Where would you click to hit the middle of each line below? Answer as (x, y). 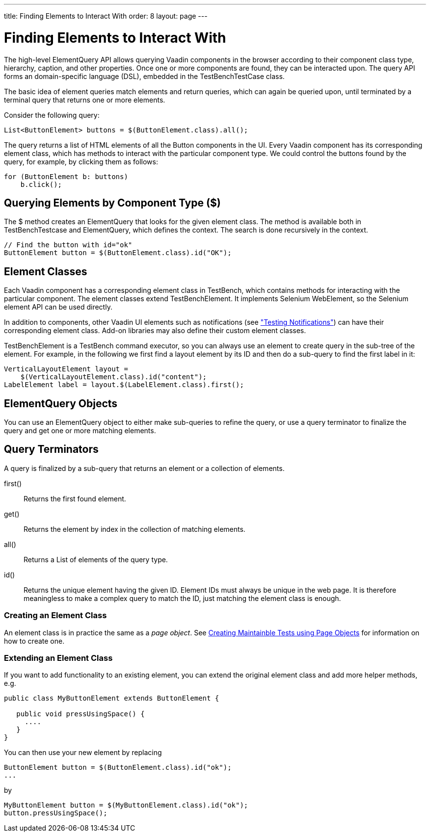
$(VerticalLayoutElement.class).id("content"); (114, 377)
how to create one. (34, 641)
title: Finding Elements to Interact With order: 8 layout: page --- (106, 16)
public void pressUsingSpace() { (81, 714)
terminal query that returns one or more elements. (85, 100)
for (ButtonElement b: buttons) (66, 176)
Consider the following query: (52, 115)
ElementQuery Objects (61, 403)
